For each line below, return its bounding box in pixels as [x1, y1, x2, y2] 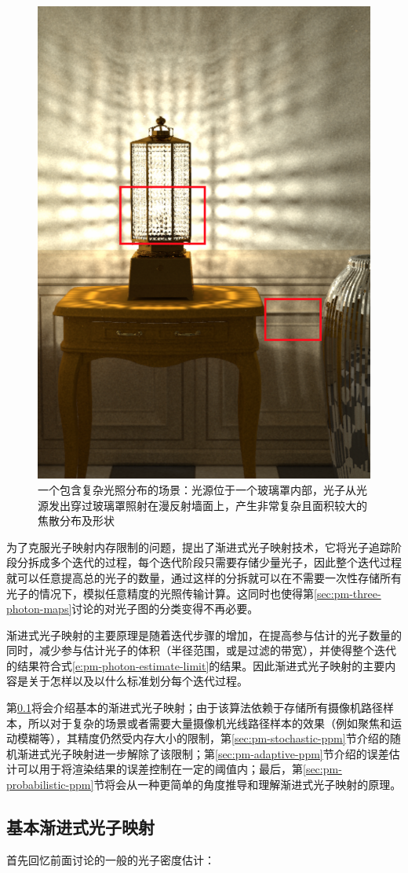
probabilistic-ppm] [6, 776, 94, 793]
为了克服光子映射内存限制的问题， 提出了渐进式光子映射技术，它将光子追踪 [6, 538, 391, 555]
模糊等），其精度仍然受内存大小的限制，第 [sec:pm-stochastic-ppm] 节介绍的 [16, 730, 390, 746]
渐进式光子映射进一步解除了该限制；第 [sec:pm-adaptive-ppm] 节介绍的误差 [16, 745, 389, 761]
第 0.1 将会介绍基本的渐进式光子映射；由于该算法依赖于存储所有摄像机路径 [6, 699, 383, 716]
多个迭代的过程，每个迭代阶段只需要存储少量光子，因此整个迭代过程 [49, 554, 402, 570]
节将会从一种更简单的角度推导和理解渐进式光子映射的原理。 [93, 776, 402, 793]
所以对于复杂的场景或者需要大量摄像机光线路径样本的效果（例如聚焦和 [27, 714, 391, 731]
